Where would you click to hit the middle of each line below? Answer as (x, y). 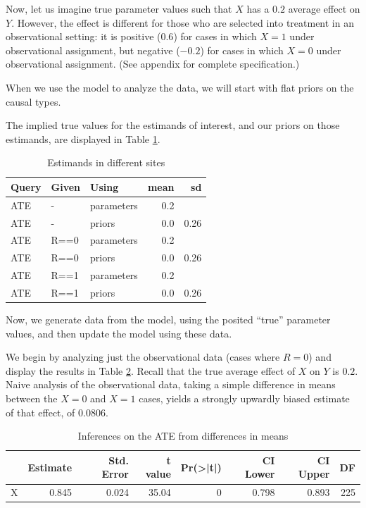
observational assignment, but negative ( (93, 50)
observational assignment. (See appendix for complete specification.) (153, 64)
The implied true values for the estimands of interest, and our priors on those (173, 125)
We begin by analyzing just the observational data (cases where (143, 357)
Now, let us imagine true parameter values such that (119, 8)
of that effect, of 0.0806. (57, 412)
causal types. (33, 101)
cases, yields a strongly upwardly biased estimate (244, 398)
